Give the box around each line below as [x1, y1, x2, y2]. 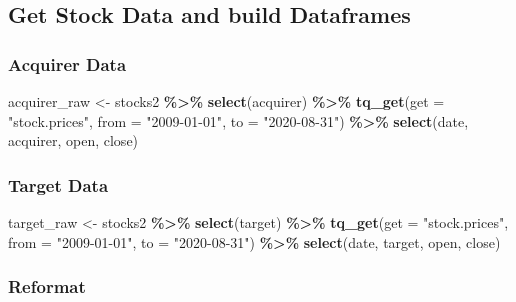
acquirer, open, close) [8, 130, 139, 151]
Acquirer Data [8, 51, 127, 76]
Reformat [8, 274, 86, 299]
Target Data [8, 172, 109, 197]
